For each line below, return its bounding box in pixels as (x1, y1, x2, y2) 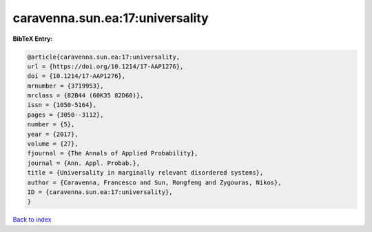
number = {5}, (27, 121, 75, 128)
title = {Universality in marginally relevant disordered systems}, (27, 169, 264, 177)
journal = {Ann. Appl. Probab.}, (27, 159, 141, 167)
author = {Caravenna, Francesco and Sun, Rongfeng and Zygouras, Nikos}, (27, 178, 282, 186)
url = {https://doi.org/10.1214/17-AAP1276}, (27, 62, 184, 70)
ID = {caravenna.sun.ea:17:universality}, (27, 188, 173, 196)
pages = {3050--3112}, (27, 110, 104, 119)
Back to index (12, 215, 52, 224)
